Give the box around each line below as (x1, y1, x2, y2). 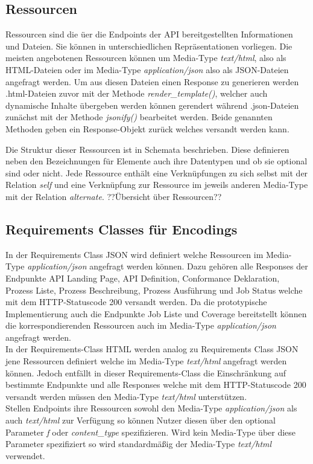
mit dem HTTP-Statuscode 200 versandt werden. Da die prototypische (5, 295, 267, 308)
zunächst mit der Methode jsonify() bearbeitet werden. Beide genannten (5, 111, 273, 123)
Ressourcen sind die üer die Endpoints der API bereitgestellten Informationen (5, 28, 293, 40)
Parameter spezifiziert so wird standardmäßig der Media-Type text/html (5, 437, 272, 450)
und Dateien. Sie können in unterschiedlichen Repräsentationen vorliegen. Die (5, 39, 292, 52)
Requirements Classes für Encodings (5, 219, 238, 238)
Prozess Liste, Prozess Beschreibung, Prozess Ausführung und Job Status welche (5, 283, 303, 296)
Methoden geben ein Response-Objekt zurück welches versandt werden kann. (5, 122, 289, 135)
